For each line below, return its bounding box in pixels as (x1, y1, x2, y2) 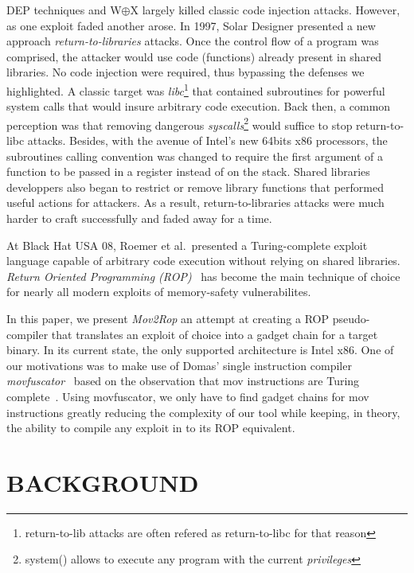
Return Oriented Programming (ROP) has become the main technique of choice (6, 267, 400, 284)
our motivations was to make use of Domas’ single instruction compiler (6, 357, 352, 373)
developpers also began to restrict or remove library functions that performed (6, 178, 384, 195)
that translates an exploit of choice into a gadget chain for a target (51, 325, 378, 342)
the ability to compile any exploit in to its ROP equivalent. (6, 419, 295, 436)
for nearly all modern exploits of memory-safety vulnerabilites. (6, 283, 311, 300)
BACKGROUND (6, 466, 199, 498)
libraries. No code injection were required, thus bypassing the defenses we (6, 64, 365, 80)
